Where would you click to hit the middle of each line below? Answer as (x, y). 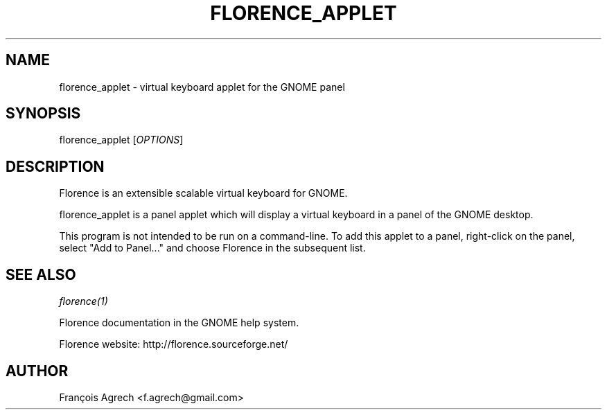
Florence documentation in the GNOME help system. (179, 323)
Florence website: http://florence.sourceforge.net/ (174, 344)
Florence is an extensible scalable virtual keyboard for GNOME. (203, 193)
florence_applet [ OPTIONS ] (121, 140)
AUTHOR (37, 371)
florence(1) (83, 301)
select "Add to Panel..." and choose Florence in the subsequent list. (212, 248)
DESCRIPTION (55, 166)
